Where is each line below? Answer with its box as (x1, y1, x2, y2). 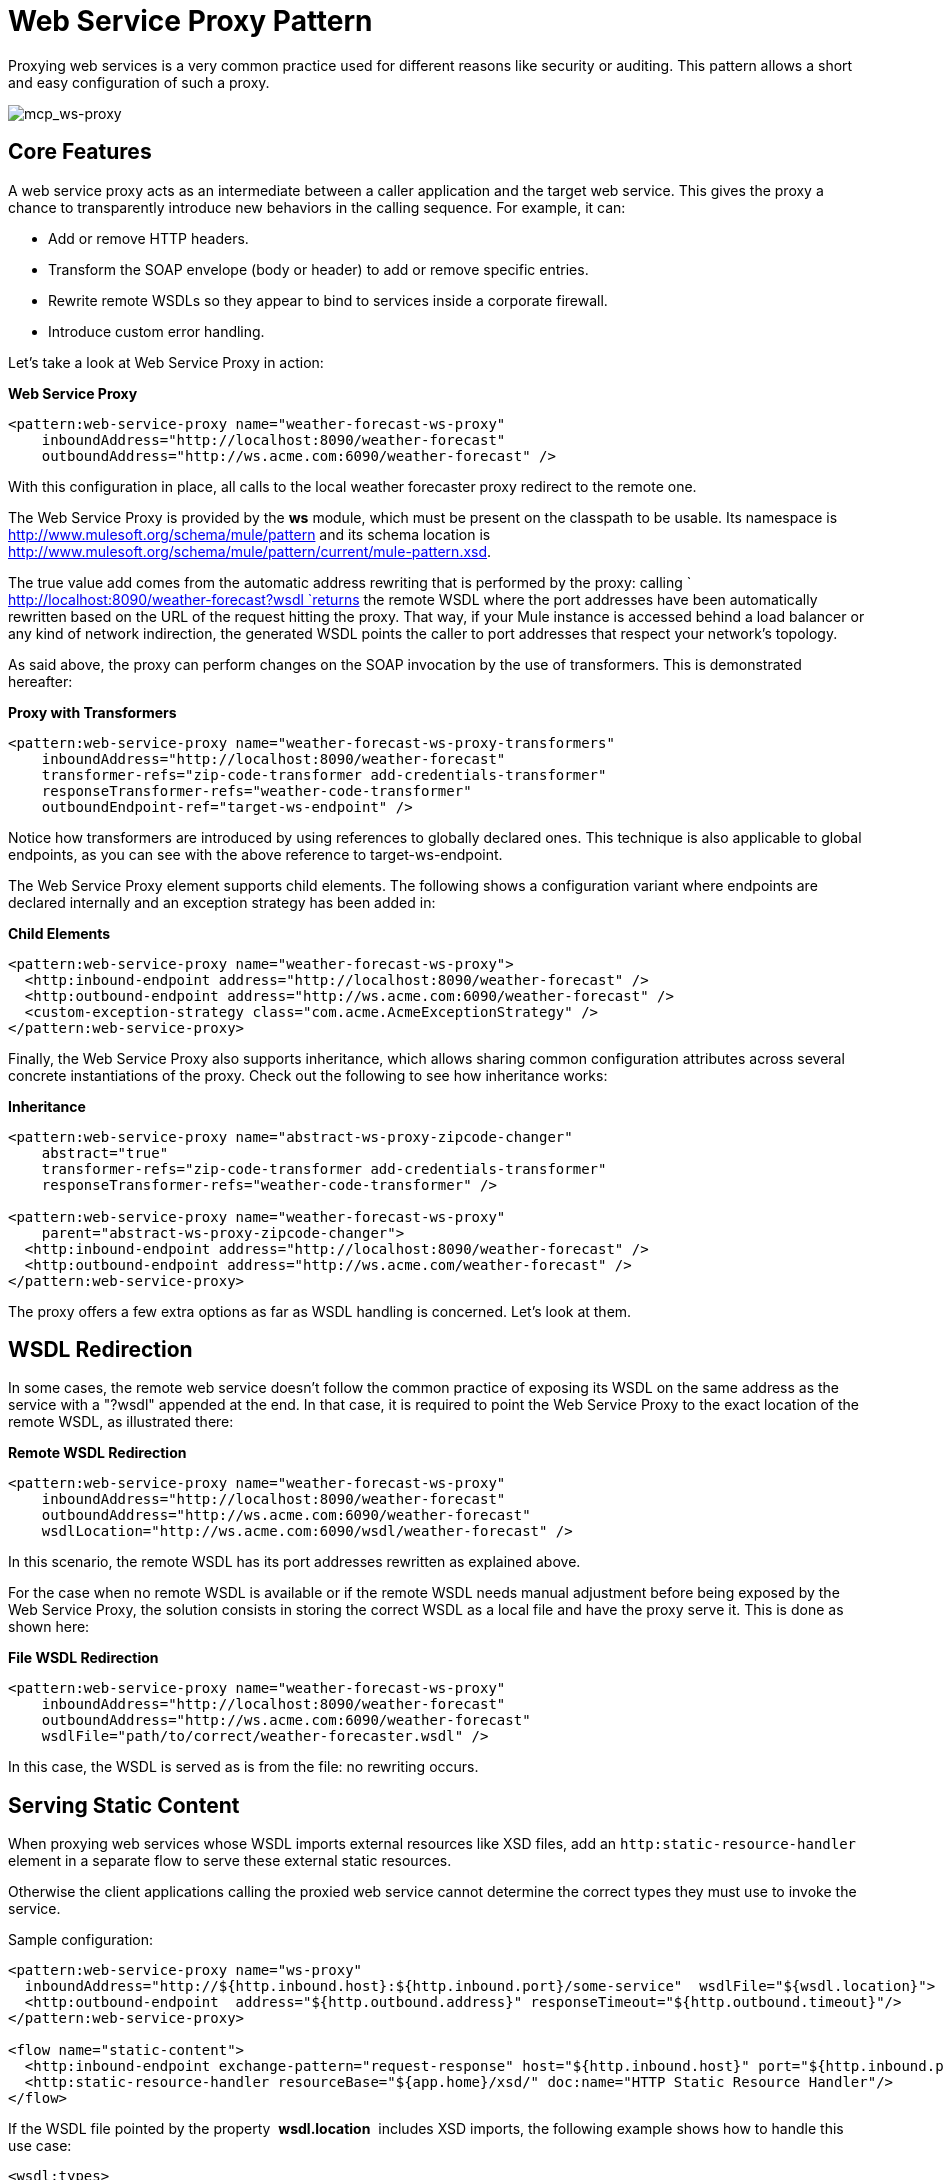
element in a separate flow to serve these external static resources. (8, 1852, 452, 1870)
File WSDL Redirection (8, 1649, 159, 1667)
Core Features (8, 139, 152, 165)
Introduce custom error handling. (48, 322, 265, 340)
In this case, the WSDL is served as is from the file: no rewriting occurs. (8, 1758, 479, 1776)
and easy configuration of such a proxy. (8, 73, 270, 91)
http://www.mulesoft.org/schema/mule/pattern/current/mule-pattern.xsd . (8, 542, 492, 560)
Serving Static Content (8, 1792, 240, 1818)
